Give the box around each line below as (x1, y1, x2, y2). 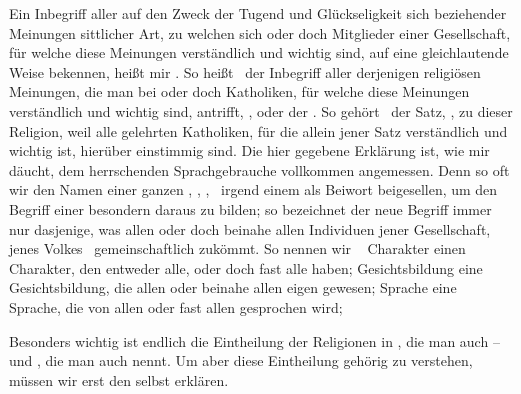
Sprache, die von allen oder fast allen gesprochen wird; (9, 296, 343, 317)
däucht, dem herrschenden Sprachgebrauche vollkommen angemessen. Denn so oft (9, 159, 510, 180)
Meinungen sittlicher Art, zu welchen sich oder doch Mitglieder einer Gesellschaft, (9, 22, 511, 43)
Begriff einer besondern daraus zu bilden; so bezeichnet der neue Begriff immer (9, 198, 492, 219)
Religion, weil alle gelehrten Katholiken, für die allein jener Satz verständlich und (9, 120, 508, 141)
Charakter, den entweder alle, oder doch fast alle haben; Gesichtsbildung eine (9, 257, 483, 278)
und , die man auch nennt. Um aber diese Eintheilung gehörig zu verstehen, (9, 350, 473, 371)
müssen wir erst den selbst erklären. (9, 369, 229, 390)
